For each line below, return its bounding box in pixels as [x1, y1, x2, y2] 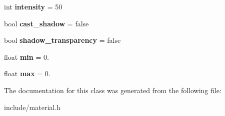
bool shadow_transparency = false [4, 35, 121, 45]
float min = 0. [4, 51, 49, 62]
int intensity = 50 [4, 1, 62, 11]
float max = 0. [4, 68, 50, 79]
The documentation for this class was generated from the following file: [4, 85, 221, 95]
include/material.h [4, 102, 60, 112]
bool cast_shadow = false [4, 18, 89, 28]
